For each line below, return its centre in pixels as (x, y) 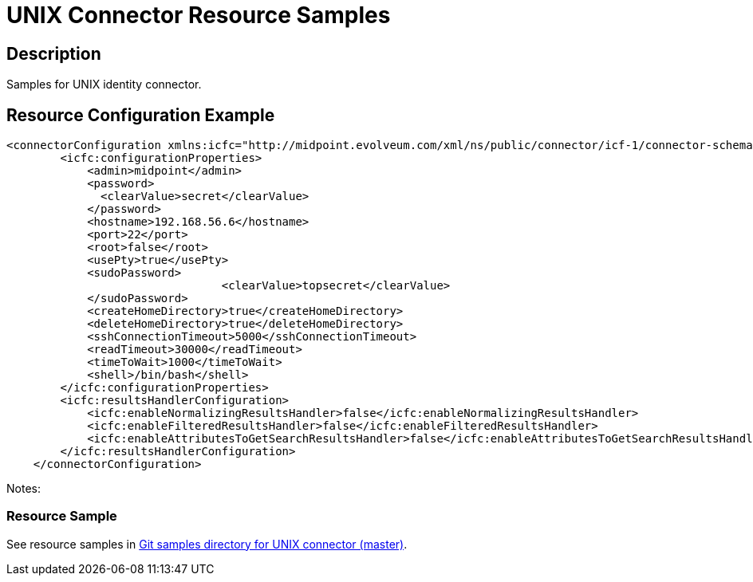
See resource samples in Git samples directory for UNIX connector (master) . (207, 544)
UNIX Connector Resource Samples (199, 15)
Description (54, 53)
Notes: (24, 489)
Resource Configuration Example (141, 115)
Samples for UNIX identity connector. (104, 85)
